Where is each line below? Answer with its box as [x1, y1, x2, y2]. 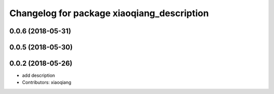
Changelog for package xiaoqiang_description [9, 8, 209, 19]
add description [22, 72, 55, 78]
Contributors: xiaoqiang [22, 79, 72, 85]
